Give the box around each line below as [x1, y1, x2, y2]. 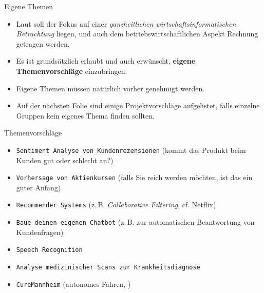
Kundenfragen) [16, 226, 64, 237]
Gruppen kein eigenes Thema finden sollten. [16, 110, 155, 121]
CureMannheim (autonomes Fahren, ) [16, 278, 131, 289]
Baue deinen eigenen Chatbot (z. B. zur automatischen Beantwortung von [16, 217, 255, 227]
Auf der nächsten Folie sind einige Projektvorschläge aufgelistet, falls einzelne [16, 100, 260, 111]
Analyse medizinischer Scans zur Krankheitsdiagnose [16, 264, 200, 271]
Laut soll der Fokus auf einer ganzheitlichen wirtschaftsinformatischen [16, 18, 236, 29]
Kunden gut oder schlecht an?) [16, 154, 114, 165]
